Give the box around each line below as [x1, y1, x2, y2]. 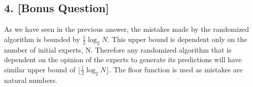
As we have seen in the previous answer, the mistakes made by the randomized [4, 24, 249, 34]
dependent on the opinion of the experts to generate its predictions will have [4, 54, 242, 65]
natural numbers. [4, 74, 57, 85]
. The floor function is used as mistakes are [109, 64, 243, 74]
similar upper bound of [4, 64, 76, 74]
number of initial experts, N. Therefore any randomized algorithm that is [4, 44, 232, 55]
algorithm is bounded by [4, 33, 80, 44]
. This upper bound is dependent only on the [107, 33, 247, 44]
